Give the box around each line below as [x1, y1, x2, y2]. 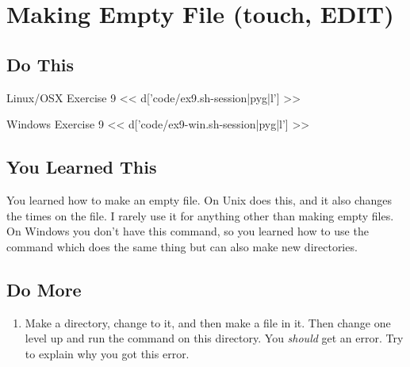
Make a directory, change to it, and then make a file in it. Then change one [25, 314, 391, 331]
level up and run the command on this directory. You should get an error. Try [25, 330, 404, 346]
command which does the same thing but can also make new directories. [6, 238, 358, 254]
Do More [6, 277, 82, 301]
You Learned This [6, 155, 157, 179]
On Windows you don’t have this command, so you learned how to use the [6, 223, 369, 239]
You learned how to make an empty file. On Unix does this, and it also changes [6, 191, 393, 208]
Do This [6, 52, 75, 76]
